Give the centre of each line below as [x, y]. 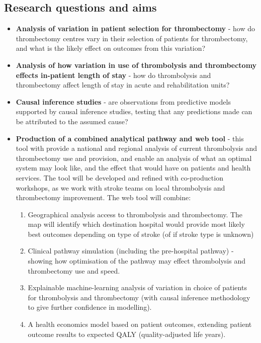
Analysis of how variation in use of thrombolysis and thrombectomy [136, 65]
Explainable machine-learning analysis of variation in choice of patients [137, 287]
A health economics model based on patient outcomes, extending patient [140, 324]
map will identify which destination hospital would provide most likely [136, 224]
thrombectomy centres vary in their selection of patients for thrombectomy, [132, 38]
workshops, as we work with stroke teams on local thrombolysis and [120, 187]
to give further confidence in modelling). [90, 307]
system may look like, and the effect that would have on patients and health [133, 168]
